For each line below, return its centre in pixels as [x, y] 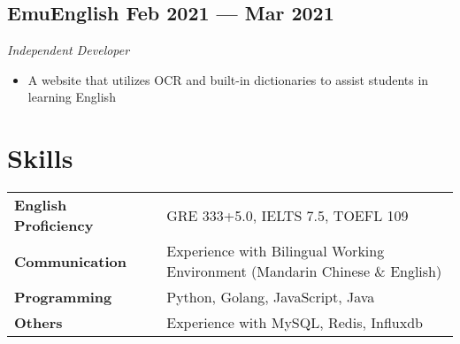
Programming [63, 297]
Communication [70, 261]
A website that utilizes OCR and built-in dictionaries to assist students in [228, 79]
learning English [72, 97]
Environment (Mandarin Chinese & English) [304, 271]
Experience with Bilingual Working [276, 251]
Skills [40, 158]
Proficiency [54, 226]
